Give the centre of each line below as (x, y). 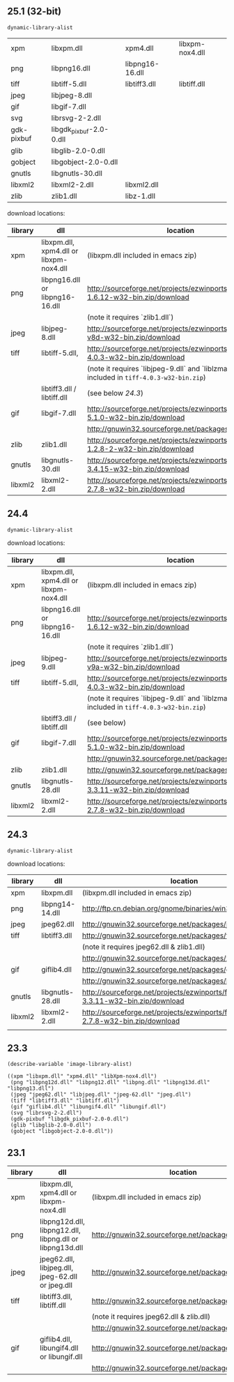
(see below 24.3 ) (115, 393)
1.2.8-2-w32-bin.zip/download (140, 449)
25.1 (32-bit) (34, 12)
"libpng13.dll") (31, 1089)
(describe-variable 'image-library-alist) (70, 1064)
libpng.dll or (59, 1239)
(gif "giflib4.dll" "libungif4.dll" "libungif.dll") (88, 1107)
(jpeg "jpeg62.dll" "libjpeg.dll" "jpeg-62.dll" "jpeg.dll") (101, 1095)
